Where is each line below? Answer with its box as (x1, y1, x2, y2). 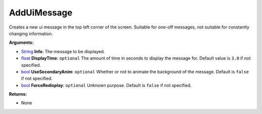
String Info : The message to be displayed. (21, 48, 105, 54)
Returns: (9, 91, 27, 97)
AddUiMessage (9, 7, 73, 18)
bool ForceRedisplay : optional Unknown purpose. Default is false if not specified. (21, 82, 192, 88)
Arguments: (9, 40, 34, 45)
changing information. (9, 30, 53, 36)
